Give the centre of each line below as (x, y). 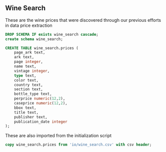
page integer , (28, 62)
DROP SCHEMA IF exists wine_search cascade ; (52, 34)
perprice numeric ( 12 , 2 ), (40, 99)
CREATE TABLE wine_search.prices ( (42, 48)
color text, (26, 80)
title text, (26, 112)
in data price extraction (29, 25)
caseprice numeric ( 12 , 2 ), (41, 103)
